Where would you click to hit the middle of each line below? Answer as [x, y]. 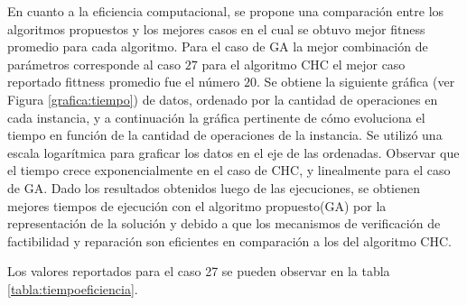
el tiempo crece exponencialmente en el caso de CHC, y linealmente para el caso [229, 170]
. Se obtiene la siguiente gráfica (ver [356, 82]
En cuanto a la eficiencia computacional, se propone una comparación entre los [226, 11]
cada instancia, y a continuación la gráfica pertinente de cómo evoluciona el [216, 117]
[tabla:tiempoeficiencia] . [73, 288]
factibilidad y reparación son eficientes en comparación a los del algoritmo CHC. [229, 240]
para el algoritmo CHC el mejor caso [304, 64]
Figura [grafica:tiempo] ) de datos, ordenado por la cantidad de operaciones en [223, 99]
